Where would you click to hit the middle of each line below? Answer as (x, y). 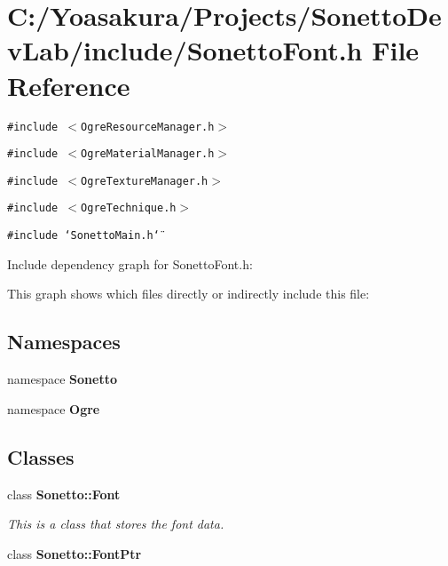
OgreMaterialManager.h (148, 154)
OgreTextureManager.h (145, 181)
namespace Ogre (54, 408)
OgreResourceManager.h (148, 127)
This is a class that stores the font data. (116, 524)
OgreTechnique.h (129, 208)
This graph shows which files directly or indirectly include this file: (189, 294)
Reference (69, 85)
